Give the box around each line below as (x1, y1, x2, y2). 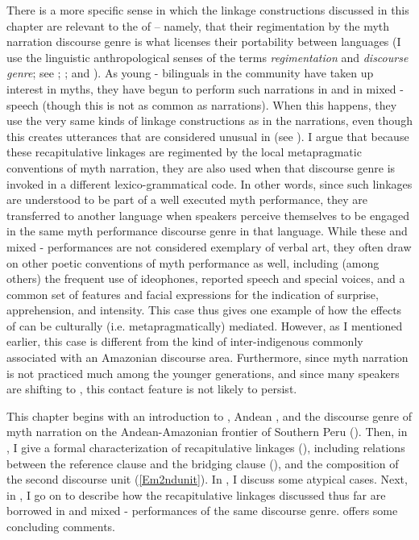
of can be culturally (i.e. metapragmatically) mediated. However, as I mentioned (6, 317, 403, 334)
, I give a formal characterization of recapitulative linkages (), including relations (6, 439, 405, 456)
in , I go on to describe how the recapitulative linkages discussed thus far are (6, 486, 386, 503)
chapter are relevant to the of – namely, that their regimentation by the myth (6, 17, 390, 34)
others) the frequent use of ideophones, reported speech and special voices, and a (6, 270, 405, 287)
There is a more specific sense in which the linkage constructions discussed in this (6, 2, 409, 18)
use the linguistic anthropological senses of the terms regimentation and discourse (6, 48, 409, 65)
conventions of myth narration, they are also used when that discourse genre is (6, 159, 396, 176)
